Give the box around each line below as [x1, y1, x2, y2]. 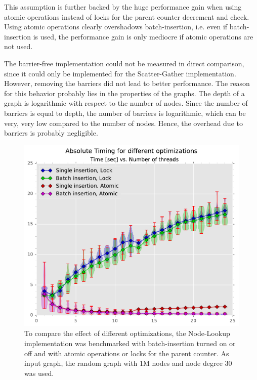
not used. [4, 41, 33, 52]
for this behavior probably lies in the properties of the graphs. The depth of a [4, 88, 245, 98]
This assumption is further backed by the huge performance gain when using [4, 2, 242, 12]
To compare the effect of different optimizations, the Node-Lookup [24, 328, 230, 339]
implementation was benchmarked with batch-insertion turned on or [24, 338, 236, 349]
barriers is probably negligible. [4, 128, 98, 138]
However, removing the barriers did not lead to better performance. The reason [4, 78, 250, 89]
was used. [24, 367, 54, 378]
